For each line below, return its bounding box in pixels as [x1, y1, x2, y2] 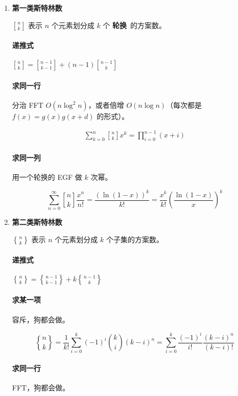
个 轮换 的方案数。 [103, 19, 166, 30]
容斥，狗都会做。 [12, 314, 69, 324]
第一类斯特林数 [12, 3, 62, 13]
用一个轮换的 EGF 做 [12, 171, 82, 182]
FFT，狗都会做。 [12, 382, 70, 393]
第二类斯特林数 [12, 217, 62, 227]
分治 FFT [12, 100, 43, 110]
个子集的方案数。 [106, 234, 163, 244]
